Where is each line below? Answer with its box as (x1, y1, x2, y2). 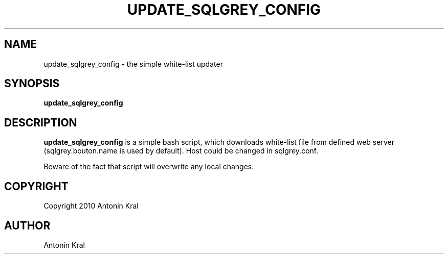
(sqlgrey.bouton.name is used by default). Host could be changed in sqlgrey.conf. (43, 146, 319, 156)
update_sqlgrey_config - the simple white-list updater (43, 59, 223, 68)
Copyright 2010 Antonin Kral (43, 201, 139, 211)
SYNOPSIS (4, 77, 60, 90)
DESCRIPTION (4, 116, 77, 129)
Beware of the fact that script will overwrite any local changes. (43, 162, 254, 171)
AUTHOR (4, 219, 51, 232)
